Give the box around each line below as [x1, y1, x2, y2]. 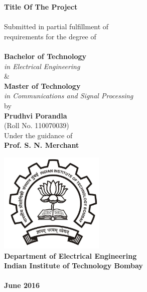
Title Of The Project [4, 2, 78, 12]
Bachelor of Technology [4, 50, 87, 61]
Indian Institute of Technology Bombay [4, 260, 143, 271]
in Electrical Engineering [4, 61, 80, 71]
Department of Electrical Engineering [4, 250, 137, 261]
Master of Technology [4, 80, 81, 91]
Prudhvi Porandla [4, 110, 67, 121]
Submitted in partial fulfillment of [4, 21, 109, 32]
